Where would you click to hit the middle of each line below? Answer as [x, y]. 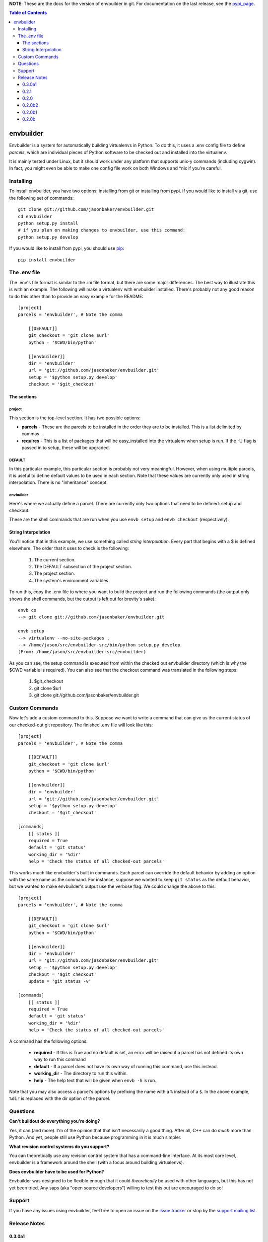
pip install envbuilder [47, 260]
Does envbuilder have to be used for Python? [57, 1171]
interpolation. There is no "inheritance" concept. [59, 482]
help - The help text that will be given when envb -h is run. [95, 1080]
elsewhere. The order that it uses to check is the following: [69, 548]
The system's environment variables [71, 580]
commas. [31, 434]
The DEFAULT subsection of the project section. [83, 567]
